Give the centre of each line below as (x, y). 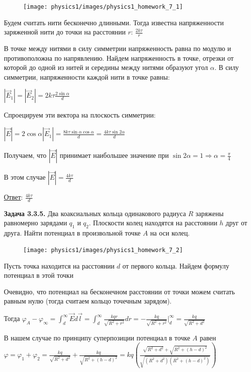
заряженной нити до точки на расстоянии (65, 32)
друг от (236, 223)
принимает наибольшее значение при (114, 155)
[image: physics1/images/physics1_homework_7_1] (103, 7)
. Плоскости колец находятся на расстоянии (153, 223)
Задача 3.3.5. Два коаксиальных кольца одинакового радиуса (95, 213)
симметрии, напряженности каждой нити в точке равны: (87, 76)
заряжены (210, 213)
